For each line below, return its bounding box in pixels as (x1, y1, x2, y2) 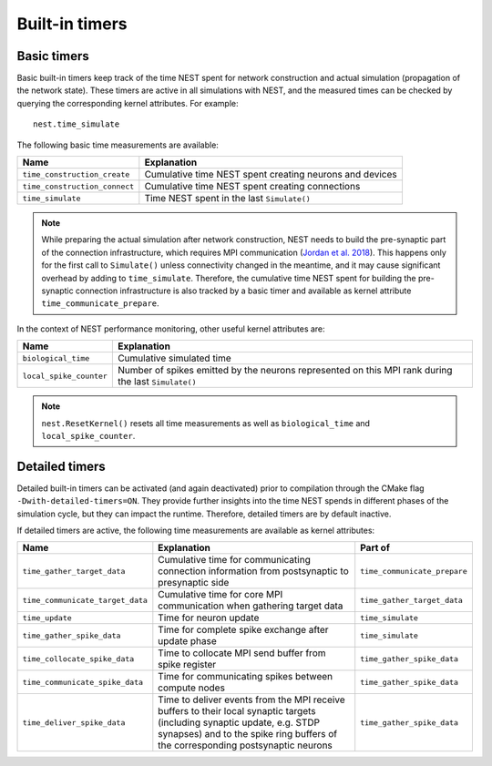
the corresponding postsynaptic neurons (158, 739, 333, 751)
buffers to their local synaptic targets (158, 705, 316, 718)
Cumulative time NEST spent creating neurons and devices (144, 169, 397, 181)
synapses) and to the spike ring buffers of (158, 728, 338, 740)
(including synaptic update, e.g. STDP (158, 716, 321, 729)
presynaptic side (158, 577, 230, 589)
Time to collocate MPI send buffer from (158, 647, 326, 659)
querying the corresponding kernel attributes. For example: (16, 97, 239, 108)
